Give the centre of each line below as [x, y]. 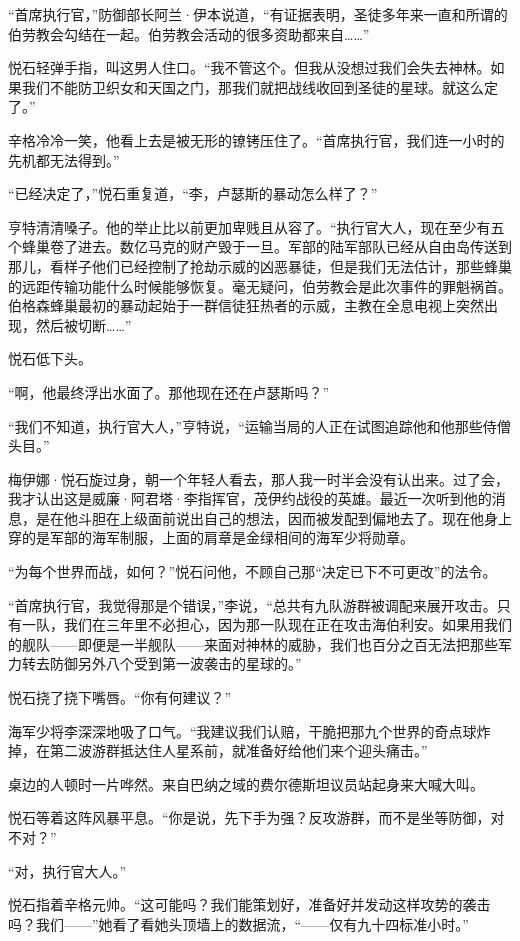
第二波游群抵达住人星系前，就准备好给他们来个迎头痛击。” [238, 750]
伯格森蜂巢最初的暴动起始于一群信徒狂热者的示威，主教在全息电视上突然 [246, 305]
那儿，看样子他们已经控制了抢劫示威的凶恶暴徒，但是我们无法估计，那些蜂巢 [260, 265]
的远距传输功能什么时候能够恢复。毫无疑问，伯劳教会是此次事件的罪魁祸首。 [260, 285]
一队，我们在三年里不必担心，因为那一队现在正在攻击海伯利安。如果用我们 [266, 624]
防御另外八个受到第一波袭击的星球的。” [175, 663]
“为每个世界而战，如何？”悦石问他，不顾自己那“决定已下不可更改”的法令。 [252, 571]
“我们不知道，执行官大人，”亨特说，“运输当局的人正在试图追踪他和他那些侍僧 [259, 425]
